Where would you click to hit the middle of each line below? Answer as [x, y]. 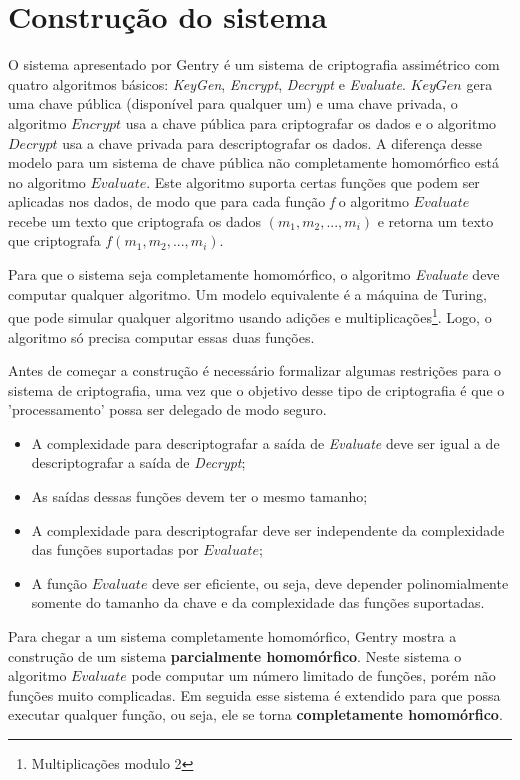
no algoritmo [47, 181]
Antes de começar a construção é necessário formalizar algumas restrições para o [255, 370]
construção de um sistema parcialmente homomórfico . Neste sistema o [235, 655]
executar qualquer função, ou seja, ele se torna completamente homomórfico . [255, 714]
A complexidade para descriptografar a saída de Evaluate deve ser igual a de [265, 442]
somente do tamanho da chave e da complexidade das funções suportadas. [258, 602]
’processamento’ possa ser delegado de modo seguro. [167, 409]
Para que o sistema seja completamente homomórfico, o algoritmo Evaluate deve [254, 274]
